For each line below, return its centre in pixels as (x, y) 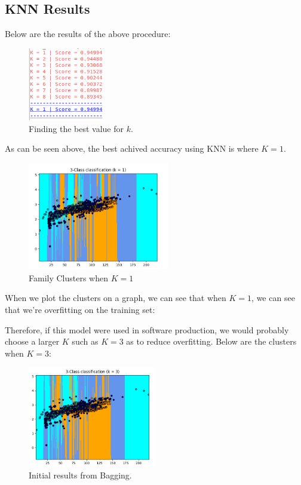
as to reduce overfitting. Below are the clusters (211, 341)
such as (85, 341)
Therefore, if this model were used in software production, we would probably (147, 329)
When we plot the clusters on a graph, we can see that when (116, 298)
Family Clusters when (68, 277)
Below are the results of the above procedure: (88, 34)
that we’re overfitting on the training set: (80, 310)
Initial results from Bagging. (80, 475)
